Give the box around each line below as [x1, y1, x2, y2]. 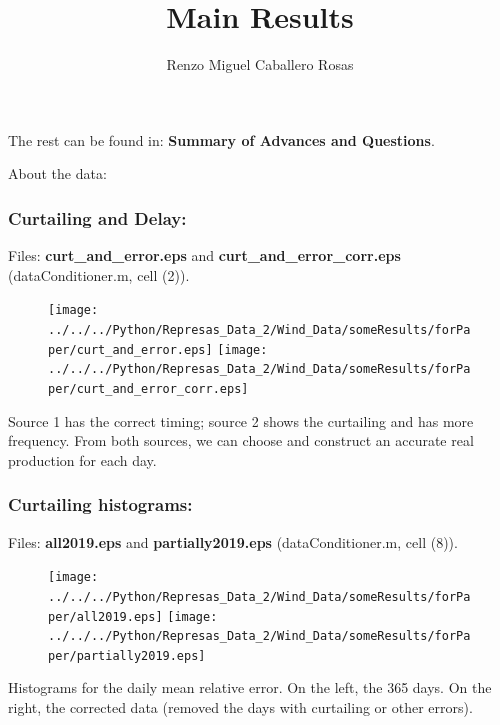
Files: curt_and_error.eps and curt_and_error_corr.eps [8, 245, 401, 266]
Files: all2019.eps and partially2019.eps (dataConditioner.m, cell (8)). [8, 531, 458, 552]
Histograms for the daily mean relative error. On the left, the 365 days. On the [8, 677, 492, 698]
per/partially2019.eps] [48, 648, 206, 663]
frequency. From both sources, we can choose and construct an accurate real [8, 430, 474, 451]
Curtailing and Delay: [8, 205, 187, 230]
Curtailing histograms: [8, 492, 193, 517]
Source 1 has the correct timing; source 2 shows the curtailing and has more [8, 410, 474, 431]
